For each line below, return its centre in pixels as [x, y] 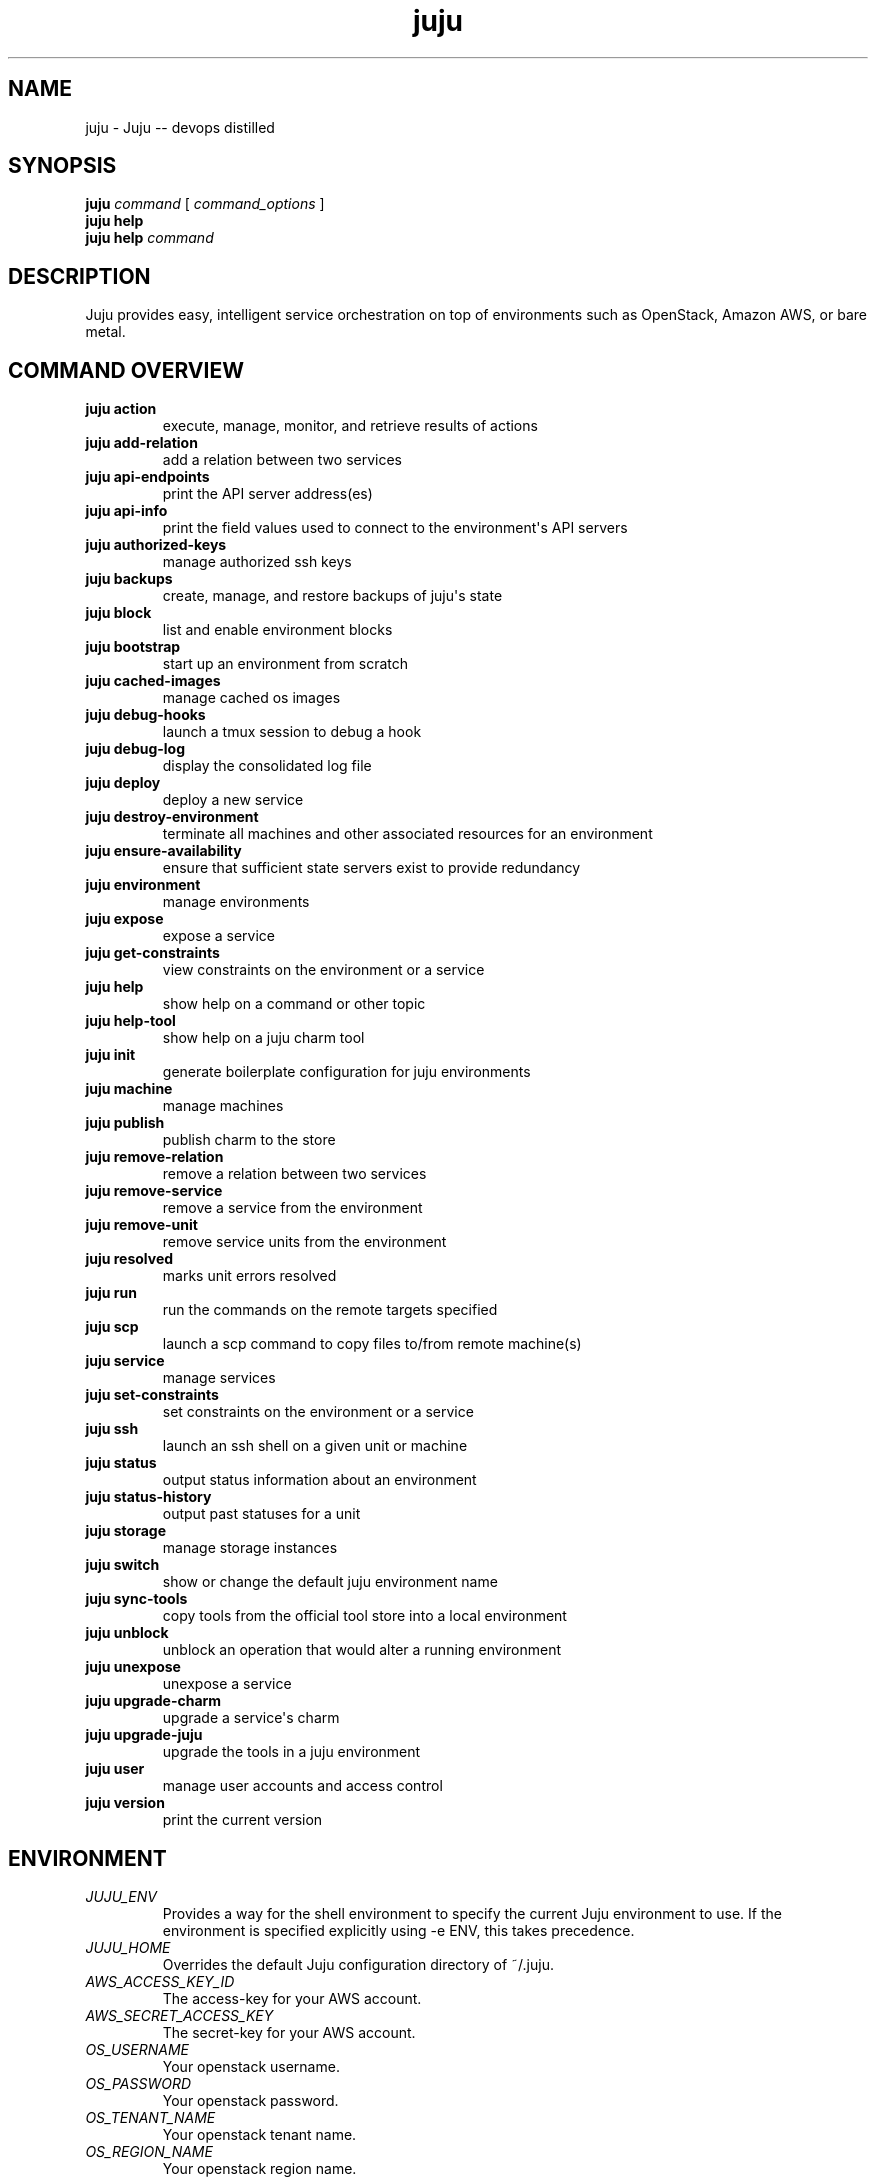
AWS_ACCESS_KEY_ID [160, 1981]
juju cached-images [153, 681]
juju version [125, 1803]
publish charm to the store [249, 1140]
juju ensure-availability [163, 851]
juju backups [129, 579]
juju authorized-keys [156, 545]
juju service [125, 1361]
